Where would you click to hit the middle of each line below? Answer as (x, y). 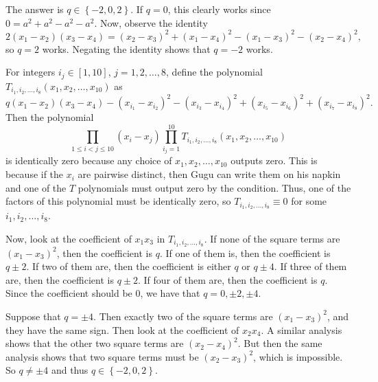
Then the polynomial (50, 117)
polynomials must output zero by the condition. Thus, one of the (214, 187)
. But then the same (280, 343)
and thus (70, 370)
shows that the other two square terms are (95, 343)
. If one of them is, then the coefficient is (245, 252)
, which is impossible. (298, 356)
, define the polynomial (214, 72)
